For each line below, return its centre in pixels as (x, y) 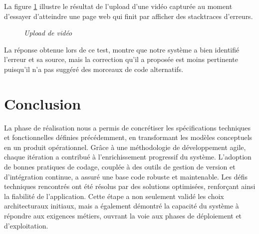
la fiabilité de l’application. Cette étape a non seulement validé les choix (114, 196)
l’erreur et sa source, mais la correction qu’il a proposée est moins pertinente (121, 59)
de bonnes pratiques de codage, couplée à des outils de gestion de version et (120, 167)
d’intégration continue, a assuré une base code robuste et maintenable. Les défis (126, 176)
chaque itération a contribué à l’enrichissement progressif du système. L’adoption (128, 157)
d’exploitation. (26, 225)
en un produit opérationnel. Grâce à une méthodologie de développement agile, (125, 147)
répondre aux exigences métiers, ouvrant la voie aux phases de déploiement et (123, 216)
